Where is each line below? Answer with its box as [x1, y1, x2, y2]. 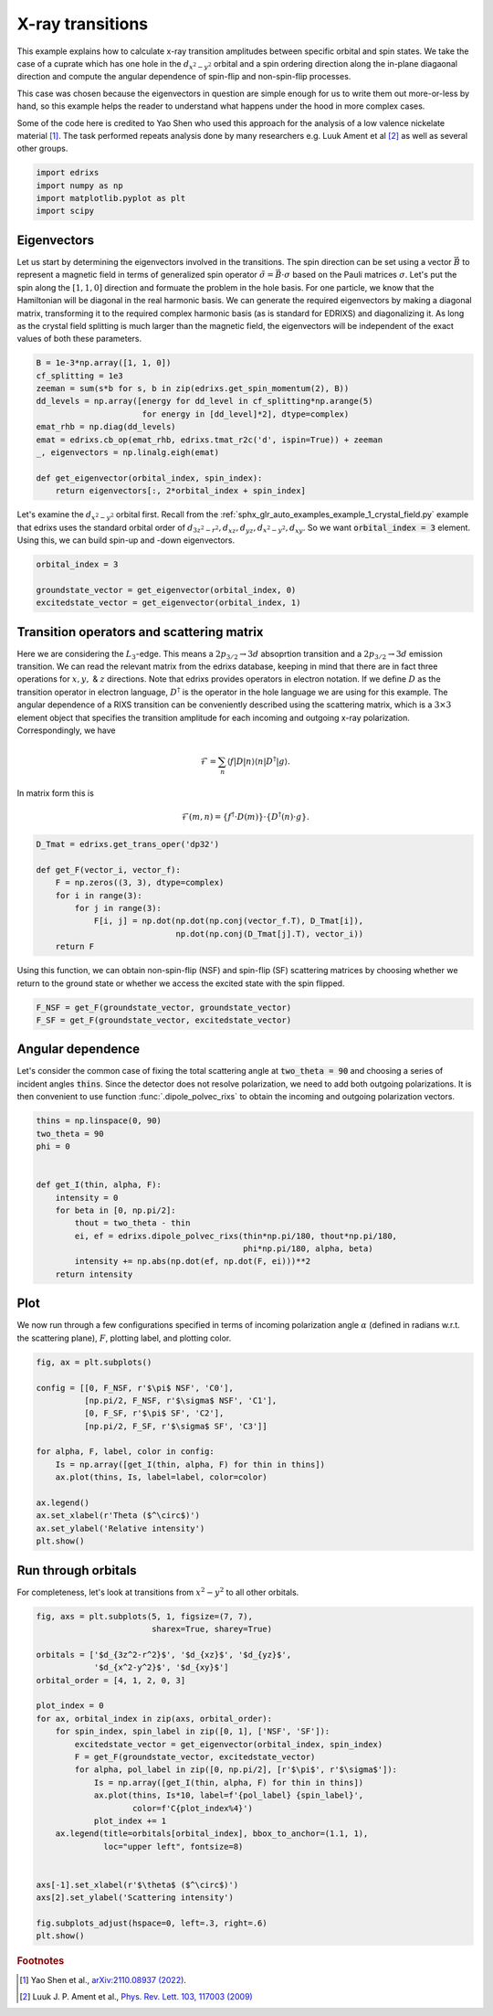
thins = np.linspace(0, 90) [36, 1116, 162, 1126]
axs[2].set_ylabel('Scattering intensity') [36, 1893, 235, 1903]
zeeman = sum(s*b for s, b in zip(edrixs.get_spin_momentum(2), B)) [36, 384, 350, 394]
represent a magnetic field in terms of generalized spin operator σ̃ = [16, 270, 274, 281]
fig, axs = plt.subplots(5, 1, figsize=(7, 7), [36, 1611, 253, 1621]
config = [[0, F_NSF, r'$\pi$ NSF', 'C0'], [36, 1383, 235, 1393]
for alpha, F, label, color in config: [36, 1447, 215, 1457]
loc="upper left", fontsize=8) [103, 1841, 244, 1852]
